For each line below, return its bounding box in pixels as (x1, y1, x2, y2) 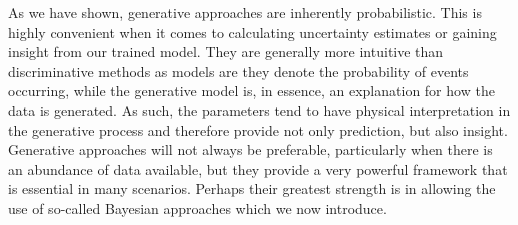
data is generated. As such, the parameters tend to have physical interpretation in (8, 99, 511, 120)
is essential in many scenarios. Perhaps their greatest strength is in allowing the (8, 178, 496, 199)
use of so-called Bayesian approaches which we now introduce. (8, 197, 387, 218)
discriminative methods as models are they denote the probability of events (8, 60, 469, 81)
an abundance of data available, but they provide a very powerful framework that (8, 158, 508, 179)
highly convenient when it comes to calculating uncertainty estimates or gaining (8, 21, 497, 42)
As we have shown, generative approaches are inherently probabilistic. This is (8, 2, 482, 22)
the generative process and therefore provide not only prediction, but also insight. (8, 119, 508, 140)
